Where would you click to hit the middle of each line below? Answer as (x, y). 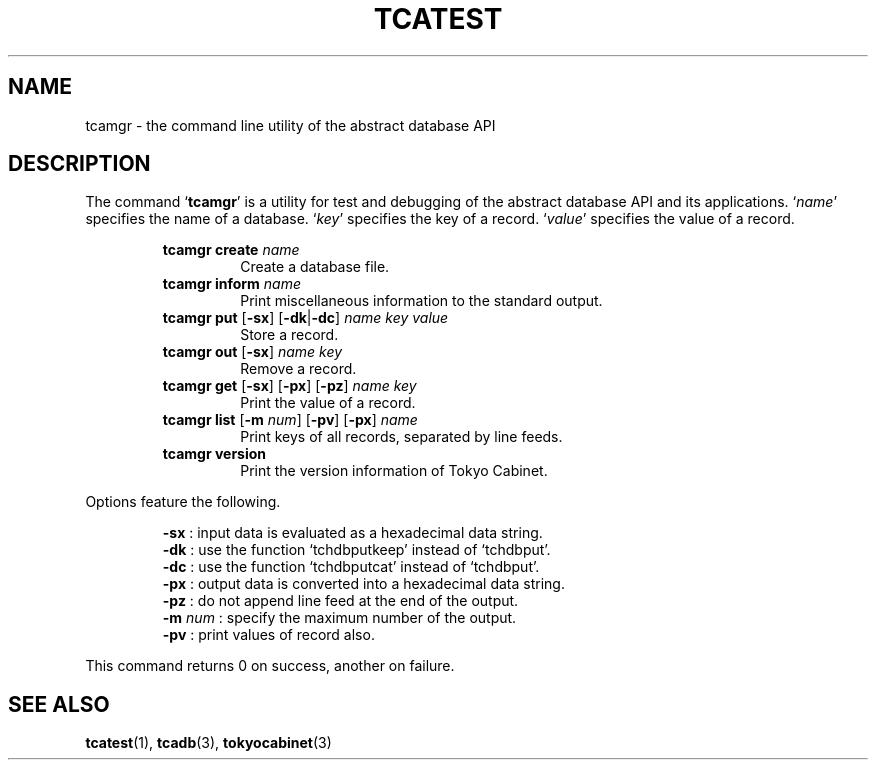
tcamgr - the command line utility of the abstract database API (290, 125)
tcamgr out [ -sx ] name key (252, 352)
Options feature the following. (183, 502)
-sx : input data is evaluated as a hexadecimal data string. (352, 533)
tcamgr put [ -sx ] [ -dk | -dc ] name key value (305, 318)
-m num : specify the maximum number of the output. (339, 618)
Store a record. (289, 335)
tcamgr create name (231, 250)
